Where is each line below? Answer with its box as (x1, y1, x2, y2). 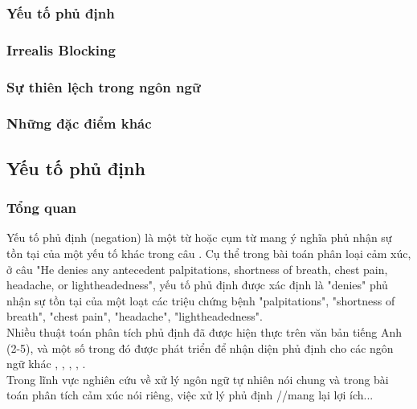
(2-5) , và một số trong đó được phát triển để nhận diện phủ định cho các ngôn (6, 339, 394, 356)
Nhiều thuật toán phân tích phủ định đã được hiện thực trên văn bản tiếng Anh (6, 323, 403, 340)
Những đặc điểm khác (6, 113, 152, 133)
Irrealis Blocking (6, 39, 116, 59)
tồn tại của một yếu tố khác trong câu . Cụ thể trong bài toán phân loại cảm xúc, (6, 244, 411, 261)
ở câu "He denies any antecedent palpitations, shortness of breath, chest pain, (6, 260, 388, 277)
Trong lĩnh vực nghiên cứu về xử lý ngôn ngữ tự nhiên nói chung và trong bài (6, 370, 389, 387)
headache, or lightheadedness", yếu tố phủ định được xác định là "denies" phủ (6, 276, 388, 293)
